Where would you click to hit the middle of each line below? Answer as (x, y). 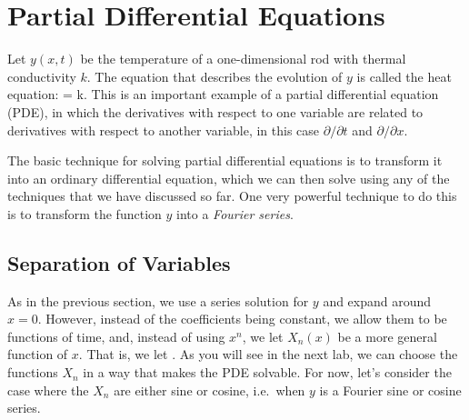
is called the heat (404, 76)
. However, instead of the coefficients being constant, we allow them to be (242, 319)
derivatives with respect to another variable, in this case (164, 130)
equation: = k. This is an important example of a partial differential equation (223, 94)
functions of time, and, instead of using (116, 336)
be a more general (387, 336)
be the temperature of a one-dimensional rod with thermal (243, 59)
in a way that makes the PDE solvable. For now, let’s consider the (267, 372)
